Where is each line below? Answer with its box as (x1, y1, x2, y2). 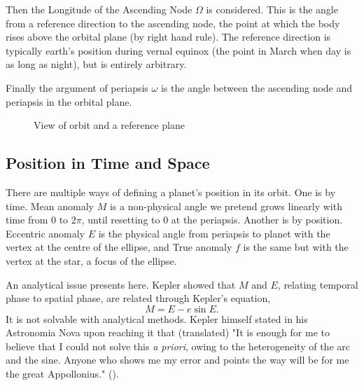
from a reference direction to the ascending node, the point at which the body (6, 15, 340, 30)
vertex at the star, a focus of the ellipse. (6, 253, 177, 268)
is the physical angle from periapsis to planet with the (98, 226, 330, 240)
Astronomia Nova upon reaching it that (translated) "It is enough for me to (6, 325, 330, 340)
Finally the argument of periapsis (6, 80, 148, 95)
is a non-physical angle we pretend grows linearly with (109, 198, 342, 213)
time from (6, 212, 48, 227)
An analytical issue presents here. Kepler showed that (6, 277, 236, 291)
